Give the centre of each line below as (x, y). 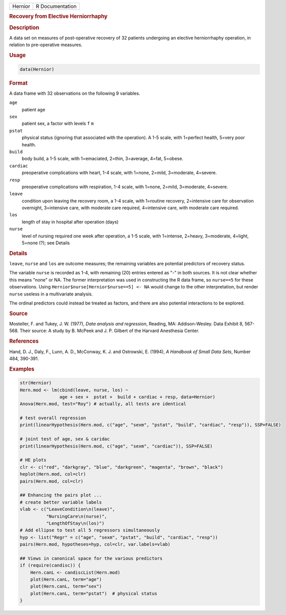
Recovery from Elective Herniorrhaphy (58, 17)
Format (18, 83)
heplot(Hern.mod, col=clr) (53, 474)
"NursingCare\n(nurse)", (76, 516)
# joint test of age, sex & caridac (65, 439)
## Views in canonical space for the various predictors (91, 558)
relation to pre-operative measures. (46, 45)
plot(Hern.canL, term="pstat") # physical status (94, 593)
